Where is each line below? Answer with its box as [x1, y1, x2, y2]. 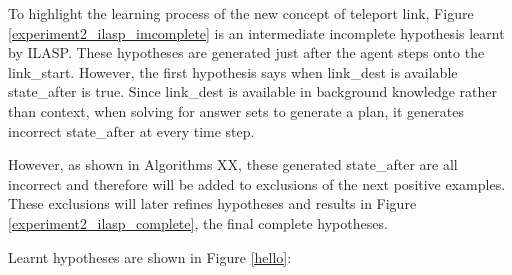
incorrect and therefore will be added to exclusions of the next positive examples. [8, 173, 506, 194]
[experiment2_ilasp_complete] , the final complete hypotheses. [8, 212, 388, 233]
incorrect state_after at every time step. [8, 120, 255, 141]
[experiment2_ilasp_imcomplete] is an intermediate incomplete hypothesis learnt [8, 22, 505, 43]
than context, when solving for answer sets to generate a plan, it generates [8, 100, 464, 121]
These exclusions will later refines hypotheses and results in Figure [8, 193, 417, 214]
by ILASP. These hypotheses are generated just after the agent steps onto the [8, 42, 485, 63]
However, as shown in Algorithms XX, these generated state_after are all [8, 154, 458, 175]
